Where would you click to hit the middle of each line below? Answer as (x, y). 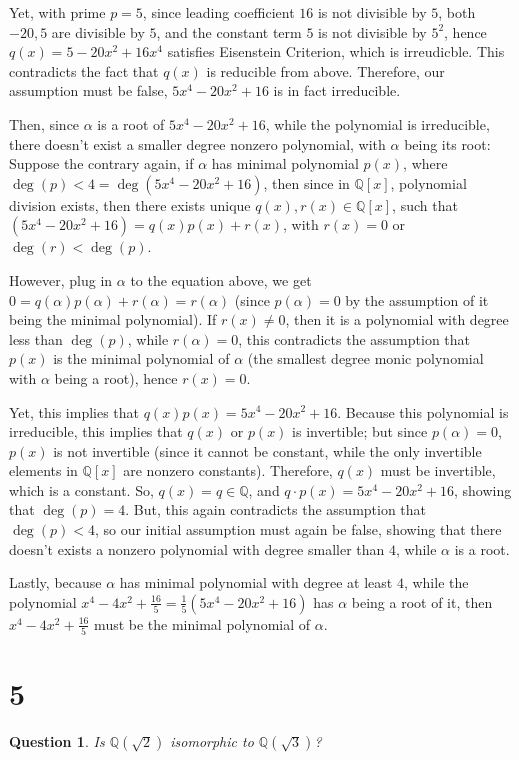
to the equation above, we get (221, 279)
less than (36, 338)
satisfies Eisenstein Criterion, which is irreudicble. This (336, 51)
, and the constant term (229, 31)
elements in (43, 470)
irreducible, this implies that (96, 431)
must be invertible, (438, 470)
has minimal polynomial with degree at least (256, 582)
